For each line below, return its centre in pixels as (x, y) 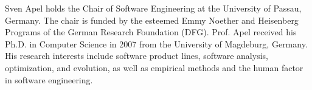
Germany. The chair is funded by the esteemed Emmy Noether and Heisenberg (152, 20)
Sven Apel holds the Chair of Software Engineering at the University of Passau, (153, 8)
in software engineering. (49, 79)
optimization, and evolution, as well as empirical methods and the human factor (154, 67)
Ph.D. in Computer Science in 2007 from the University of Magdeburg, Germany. (156, 43)
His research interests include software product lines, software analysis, (137, 56)
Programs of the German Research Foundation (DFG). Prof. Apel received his (151, 32)
